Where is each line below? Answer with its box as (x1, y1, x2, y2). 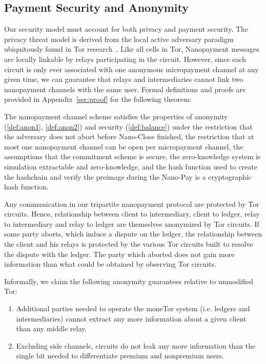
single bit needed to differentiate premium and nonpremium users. (16, 350, 224, 361)
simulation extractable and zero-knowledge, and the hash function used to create (4, 161, 257, 172)
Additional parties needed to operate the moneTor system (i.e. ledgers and (16, 303, 250, 314)
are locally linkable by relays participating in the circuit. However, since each (4, 53, 247, 64)
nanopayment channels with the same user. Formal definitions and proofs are (4, 83, 246, 94)
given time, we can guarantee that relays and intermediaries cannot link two (4, 74, 243, 84)
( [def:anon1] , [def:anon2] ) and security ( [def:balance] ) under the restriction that (4, 121, 253, 132)
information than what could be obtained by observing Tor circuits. (4, 259, 217, 269)
